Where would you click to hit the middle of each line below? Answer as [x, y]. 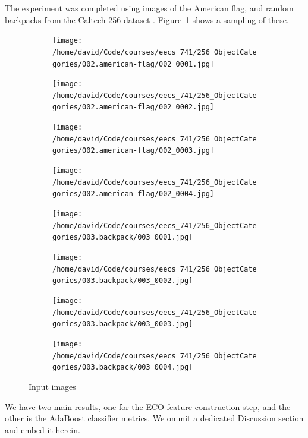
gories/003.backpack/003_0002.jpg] [123, 281]
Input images [52, 386]
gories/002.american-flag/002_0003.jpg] [133, 151]
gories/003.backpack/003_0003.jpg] [123, 324]
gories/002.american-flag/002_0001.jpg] [133, 64]
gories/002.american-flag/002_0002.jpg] [133, 107]
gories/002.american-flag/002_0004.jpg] [133, 194]
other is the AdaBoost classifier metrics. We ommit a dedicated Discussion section [154, 418]
